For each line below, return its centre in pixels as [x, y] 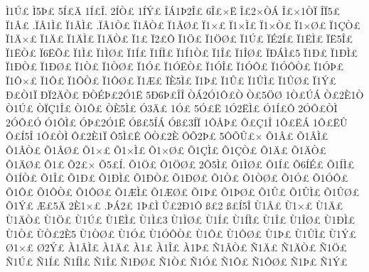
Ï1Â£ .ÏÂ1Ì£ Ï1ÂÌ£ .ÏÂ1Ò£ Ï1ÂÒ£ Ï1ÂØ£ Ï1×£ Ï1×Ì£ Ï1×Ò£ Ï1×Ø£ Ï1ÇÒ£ [183, 25]
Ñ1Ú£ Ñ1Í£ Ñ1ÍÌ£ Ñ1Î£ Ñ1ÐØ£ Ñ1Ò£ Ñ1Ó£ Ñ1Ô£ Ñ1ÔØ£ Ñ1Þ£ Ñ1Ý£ [177, 261]
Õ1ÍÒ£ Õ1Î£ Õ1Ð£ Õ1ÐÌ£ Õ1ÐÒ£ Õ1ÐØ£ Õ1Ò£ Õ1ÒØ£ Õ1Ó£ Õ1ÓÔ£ [177, 178]
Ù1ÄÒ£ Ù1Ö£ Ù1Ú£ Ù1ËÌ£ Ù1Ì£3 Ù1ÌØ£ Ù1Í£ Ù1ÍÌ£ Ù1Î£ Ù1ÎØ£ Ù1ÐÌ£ [181, 219]
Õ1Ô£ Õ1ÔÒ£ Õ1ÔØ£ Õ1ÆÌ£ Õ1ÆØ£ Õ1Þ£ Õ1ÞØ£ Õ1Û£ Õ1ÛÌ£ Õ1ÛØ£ [183, 191]
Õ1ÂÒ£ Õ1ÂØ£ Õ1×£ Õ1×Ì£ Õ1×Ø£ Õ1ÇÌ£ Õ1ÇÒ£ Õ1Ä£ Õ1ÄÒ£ [166, 149]
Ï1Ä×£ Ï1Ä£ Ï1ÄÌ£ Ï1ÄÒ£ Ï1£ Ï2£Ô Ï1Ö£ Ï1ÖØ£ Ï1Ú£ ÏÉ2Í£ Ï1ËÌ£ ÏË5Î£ [180, 39]
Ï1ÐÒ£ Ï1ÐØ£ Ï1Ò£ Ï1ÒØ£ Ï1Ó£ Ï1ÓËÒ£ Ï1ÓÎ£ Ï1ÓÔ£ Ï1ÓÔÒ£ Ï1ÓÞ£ [175, 66]
